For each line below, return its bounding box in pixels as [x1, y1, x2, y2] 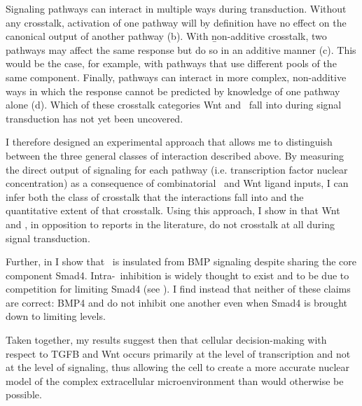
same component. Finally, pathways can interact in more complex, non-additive [6, 69, 347, 84]
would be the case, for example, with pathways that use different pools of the [6, 56, 337, 71]
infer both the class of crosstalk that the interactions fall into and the [6, 189, 304, 204]
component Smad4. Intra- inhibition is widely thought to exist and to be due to [6, 267, 349, 282]
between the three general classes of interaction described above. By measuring [6, 148, 344, 162]
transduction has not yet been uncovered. [6, 111, 183, 125]
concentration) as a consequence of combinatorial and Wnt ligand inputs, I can [6, 176, 349, 190]
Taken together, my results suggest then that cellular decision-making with [6, 332, 327, 347]
